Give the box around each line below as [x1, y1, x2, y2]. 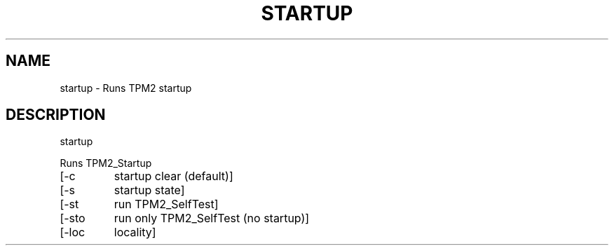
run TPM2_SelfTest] [114, 197, 219, 212]
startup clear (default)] [114, 169, 233, 184]
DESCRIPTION [6, 106, 106, 124]
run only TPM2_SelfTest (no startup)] [114, 211, 310, 226]
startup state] [114, 183, 185, 198]
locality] [114, 225, 156, 240]
